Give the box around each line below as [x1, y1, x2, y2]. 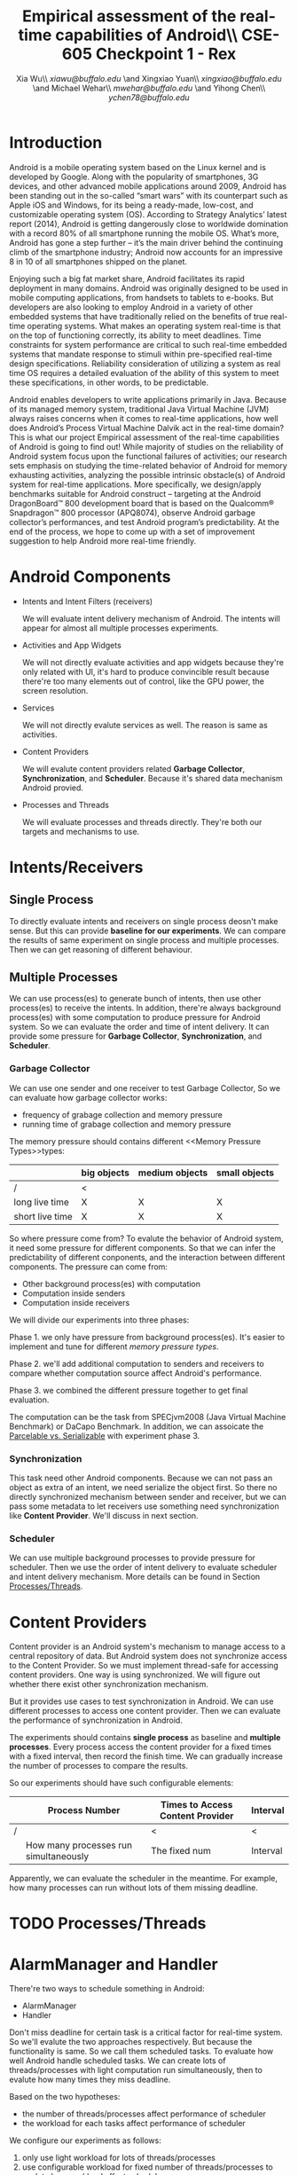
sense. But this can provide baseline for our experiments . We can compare [9, 925, 286, 936]
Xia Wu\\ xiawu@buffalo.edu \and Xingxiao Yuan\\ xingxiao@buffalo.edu [16, 73, 282, 83]
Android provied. [21, 782, 84, 793]
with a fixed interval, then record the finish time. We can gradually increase [9, 1751, 284, 1762]
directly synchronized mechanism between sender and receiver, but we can [9, 1492, 286, 1503]
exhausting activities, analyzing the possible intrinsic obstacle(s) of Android [9, 469, 286, 480]
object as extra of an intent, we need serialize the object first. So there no [9, 1482, 278, 1493]
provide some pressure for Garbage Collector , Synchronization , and [9, 1031, 263, 1041]
